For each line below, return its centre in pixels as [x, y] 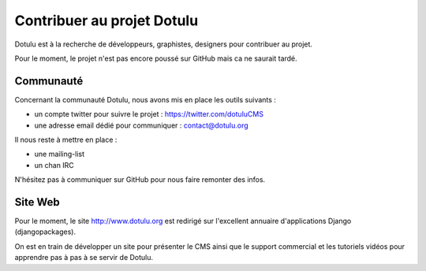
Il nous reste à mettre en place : [66, 140]
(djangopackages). [45, 232]
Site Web [37, 202]
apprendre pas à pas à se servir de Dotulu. [84, 258]
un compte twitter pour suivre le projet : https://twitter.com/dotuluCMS [149, 114]
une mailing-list [59, 154]
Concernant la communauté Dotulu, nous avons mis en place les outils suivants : [145, 99]
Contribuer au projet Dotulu [106, 20]
